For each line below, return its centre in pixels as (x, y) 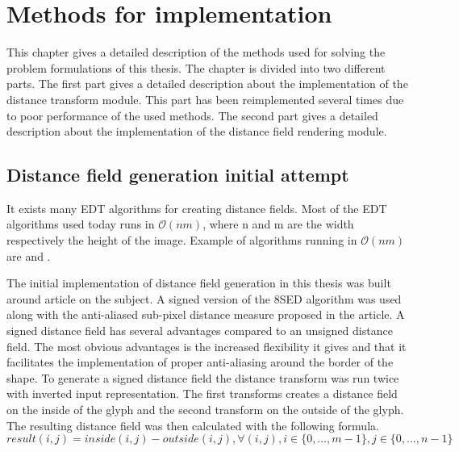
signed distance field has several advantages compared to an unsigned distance (200, 331)
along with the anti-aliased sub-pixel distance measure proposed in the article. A (206, 314)
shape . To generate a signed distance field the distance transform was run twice (203, 377)
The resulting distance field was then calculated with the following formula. (193, 425)
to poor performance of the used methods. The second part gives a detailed (192, 115)
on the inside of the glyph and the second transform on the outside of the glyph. (205, 410)
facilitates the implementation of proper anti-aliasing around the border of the (200, 362)
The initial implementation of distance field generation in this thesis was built (199, 283)
